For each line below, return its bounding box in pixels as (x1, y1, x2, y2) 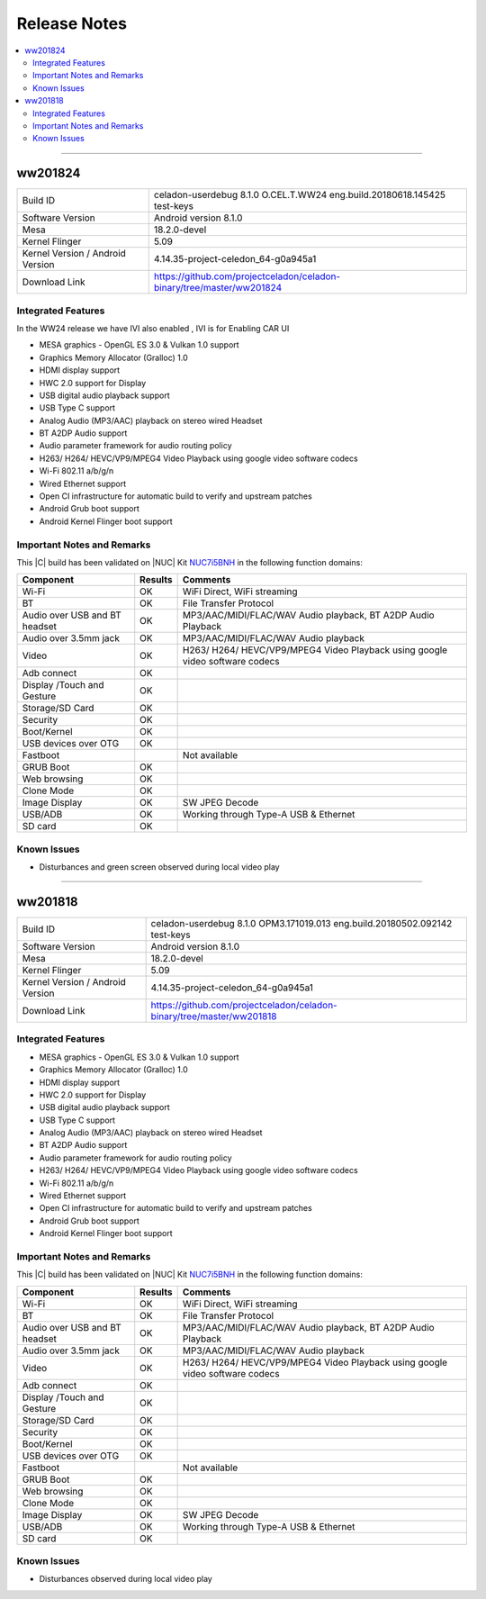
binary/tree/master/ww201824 (153, 282, 283, 294)
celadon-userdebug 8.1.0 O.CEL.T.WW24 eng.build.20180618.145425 (153, 189, 445, 202)
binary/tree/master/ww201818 (150, 1009, 277, 1022)
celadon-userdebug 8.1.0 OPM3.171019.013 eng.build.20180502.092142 (150, 917, 453, 929)
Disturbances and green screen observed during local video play (39, 862, 280, 872)
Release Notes (16, 14, 128, 33)
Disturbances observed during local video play (39, 1574, 213, 1585)
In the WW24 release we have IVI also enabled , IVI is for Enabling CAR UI (16, 322, 290, 333)
